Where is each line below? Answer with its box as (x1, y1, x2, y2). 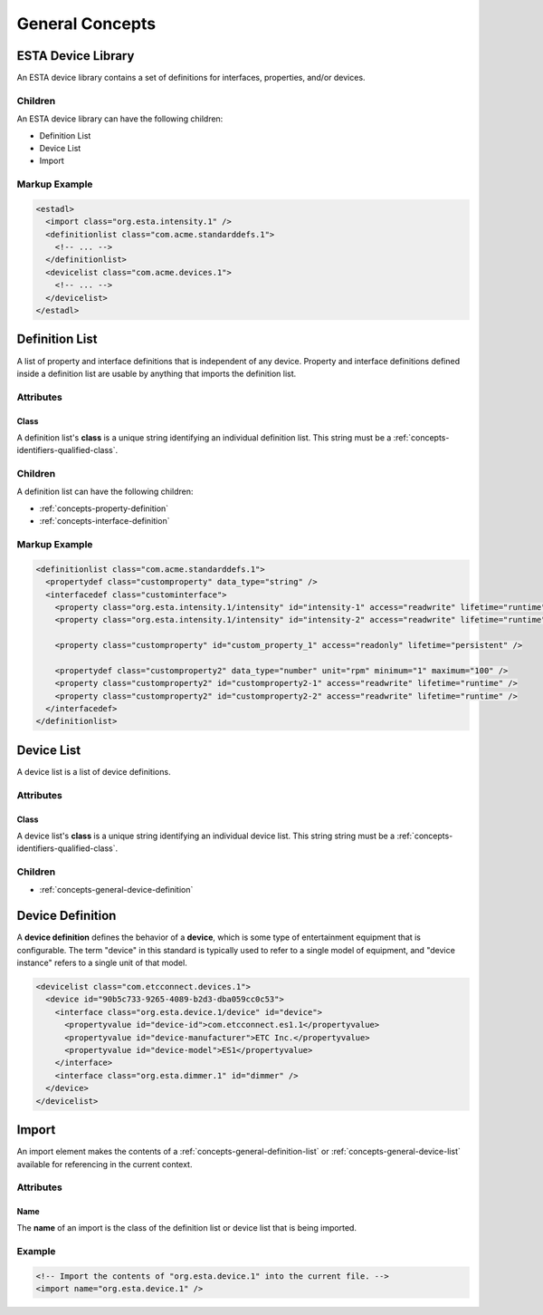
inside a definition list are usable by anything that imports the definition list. (16, 368, 297, 379)
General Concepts (16, 14, 157, 34)
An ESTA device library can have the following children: (16, 113, 224, 124)
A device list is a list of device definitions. (16, 766, 171, 777)
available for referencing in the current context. (16, 1158, 193, 1169)
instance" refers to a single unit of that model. (16, 957, 187, 969)
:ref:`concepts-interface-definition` (39, 516, 170, 527)
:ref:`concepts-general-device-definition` (39, 885, 194, 895)
